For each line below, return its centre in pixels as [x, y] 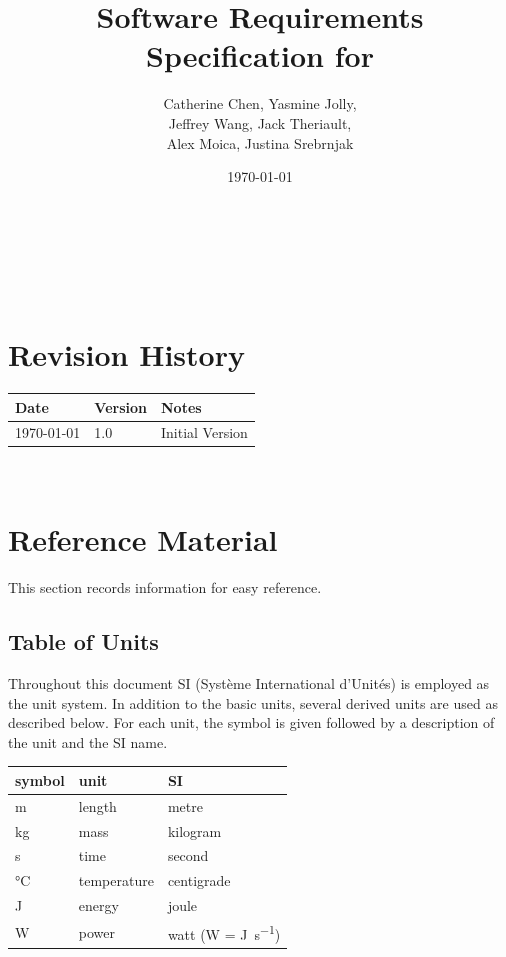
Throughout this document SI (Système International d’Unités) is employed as [249, 682]
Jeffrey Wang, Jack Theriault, [260, 122]
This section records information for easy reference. [165, 587]
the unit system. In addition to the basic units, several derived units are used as [253, 702]
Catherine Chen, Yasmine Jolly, [260, 103]
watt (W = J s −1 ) [224, 932]
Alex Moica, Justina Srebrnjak [260, 142]
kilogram [194, 830]
